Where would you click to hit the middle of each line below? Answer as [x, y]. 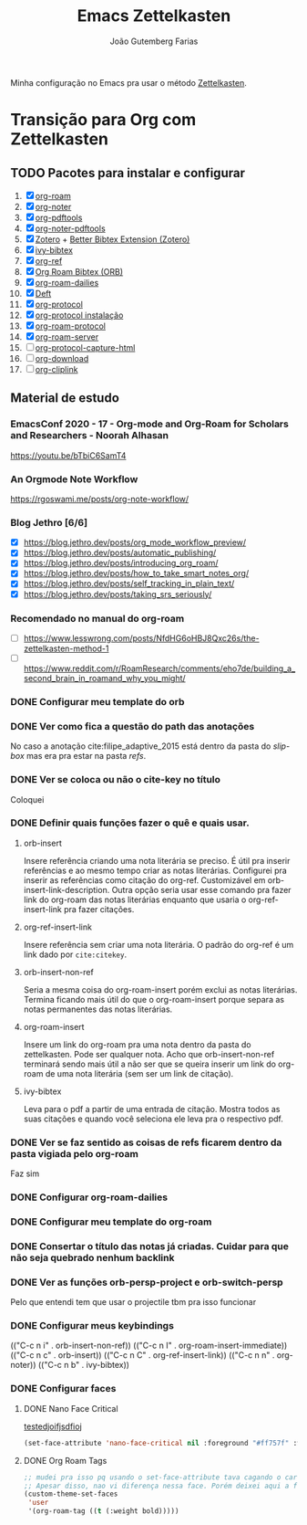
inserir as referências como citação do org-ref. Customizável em [144, 880]
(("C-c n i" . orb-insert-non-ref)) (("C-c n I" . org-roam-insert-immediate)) [149, 1346]
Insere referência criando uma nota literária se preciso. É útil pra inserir [157, 860]
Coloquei [27, 799]
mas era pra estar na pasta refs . [87, 756]
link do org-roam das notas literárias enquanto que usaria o [135, 899]
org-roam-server [67, 337]
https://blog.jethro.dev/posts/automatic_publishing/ [120, 552]
